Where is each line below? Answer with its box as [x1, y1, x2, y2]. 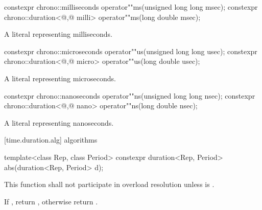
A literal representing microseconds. [4, 73, 116, 83]
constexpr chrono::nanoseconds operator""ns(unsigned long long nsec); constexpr [4, 90, 255, 101]
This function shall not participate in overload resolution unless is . [4, 179, 215, 190]
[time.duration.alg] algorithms [4, 134, 98, 145]
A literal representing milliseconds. [4, 29, 112, 39]
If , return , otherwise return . [4, 196, 98, 206]
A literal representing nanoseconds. [4, 117, 114, 128]
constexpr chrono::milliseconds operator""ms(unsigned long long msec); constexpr [4, 2, 258, 12]
